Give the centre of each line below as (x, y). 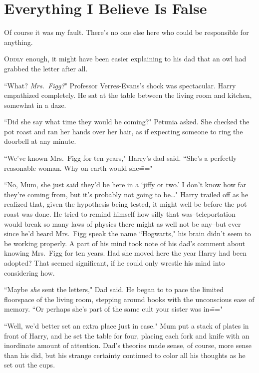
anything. (18, 42)
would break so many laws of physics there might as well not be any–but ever (123, 223)
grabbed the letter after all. (46, 68)
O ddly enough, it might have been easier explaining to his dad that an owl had (125, 59)
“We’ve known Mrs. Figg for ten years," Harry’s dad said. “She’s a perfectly (121, 158)
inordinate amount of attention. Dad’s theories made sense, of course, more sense (128, 345)
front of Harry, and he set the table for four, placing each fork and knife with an (127, 335)
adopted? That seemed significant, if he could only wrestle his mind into (115, 263)
